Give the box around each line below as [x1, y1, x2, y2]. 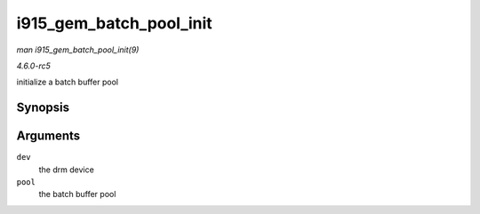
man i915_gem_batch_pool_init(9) [16, 44, 140, 55]
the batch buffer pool [38, 189, 116, 200]
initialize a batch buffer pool [16, 76, 119, 88]
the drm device [38, 164, 95, 175]
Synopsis [16, 100, 70, 115]
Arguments [16, 129, 81, 144]
